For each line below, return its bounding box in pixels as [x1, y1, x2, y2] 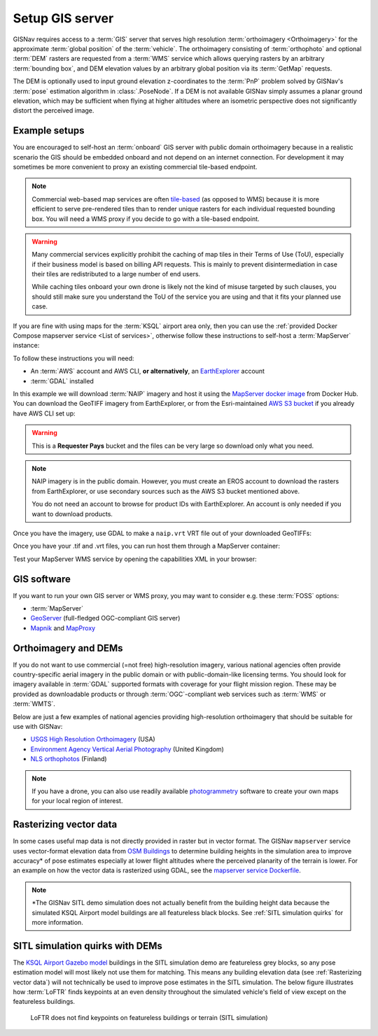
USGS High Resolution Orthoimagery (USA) [30, 735, 155, 744]
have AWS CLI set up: [13, 409, 76, 418]
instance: [13, 341, 40, 350]
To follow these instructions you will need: [13, 354, 134, 362]
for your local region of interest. [31, 797, 123, 805]
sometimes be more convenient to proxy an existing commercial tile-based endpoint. [13, 162, 258, 171]
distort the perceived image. [13, 106, 94, 115]
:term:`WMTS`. [13, 700, 55, 708]
